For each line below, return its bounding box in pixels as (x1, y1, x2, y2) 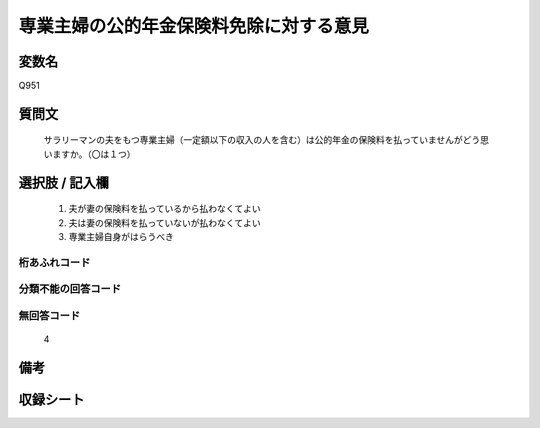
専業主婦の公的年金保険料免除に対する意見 (18, 15, 370, 37)
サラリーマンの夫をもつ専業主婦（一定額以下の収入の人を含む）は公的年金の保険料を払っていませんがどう (43, 134, 481, 146)
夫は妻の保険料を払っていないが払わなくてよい (68, 216, 261, 229)
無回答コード (18, 308, 81, 322)
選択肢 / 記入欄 (18, 174, 110, 191)
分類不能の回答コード (18, 282, 122, 296)
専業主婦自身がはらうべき (68, 231, 174, 243)
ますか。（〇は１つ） (51, 148, 136, 160)
